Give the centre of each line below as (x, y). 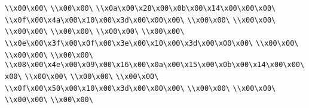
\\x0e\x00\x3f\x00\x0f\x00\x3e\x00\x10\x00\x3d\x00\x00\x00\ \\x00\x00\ (152, 43)
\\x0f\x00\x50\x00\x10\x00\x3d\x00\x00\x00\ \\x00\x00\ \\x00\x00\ (140, 88)
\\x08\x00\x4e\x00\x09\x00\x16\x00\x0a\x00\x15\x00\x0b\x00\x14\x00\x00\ (155, 65)
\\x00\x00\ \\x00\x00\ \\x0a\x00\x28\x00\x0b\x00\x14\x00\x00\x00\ (140, 8)
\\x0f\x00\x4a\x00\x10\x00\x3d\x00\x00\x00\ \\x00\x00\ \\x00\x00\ (140, 20)
